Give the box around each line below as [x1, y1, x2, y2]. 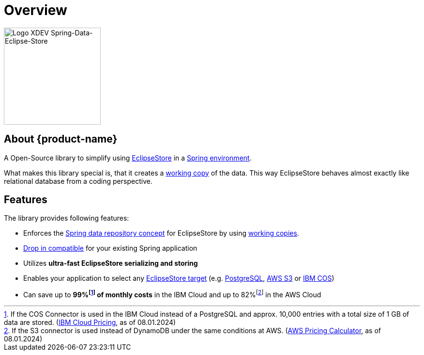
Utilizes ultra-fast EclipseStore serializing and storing [23, 259, 198, 268]
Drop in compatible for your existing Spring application [23, 244, 197, 253]
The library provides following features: [4, 214, 129, 223]
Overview [4, 2, 67, 18]
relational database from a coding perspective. [4, 177, 152, 185]
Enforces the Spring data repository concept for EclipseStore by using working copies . [23, 229, 299, 238]
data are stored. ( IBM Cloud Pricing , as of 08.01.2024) [4, 318, 176, 327]
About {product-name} [4, 133, 118, 145]
